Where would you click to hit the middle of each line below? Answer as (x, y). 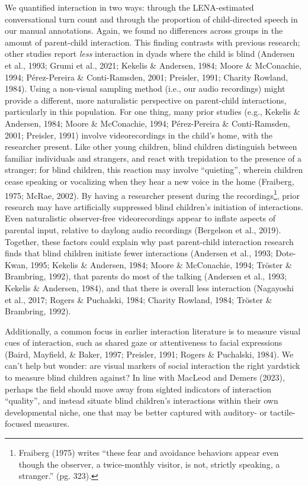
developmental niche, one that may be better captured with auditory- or (136, 412)
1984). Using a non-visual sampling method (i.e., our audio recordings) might (145, 88)
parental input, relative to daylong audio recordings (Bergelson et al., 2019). (143, 229)
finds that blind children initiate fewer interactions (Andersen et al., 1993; (139, 253)
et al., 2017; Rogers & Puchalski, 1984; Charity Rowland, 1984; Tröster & (139, 299)
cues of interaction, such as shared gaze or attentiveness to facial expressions (144, 342)
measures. (52, 424)
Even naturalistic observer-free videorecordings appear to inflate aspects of (140, 218)
